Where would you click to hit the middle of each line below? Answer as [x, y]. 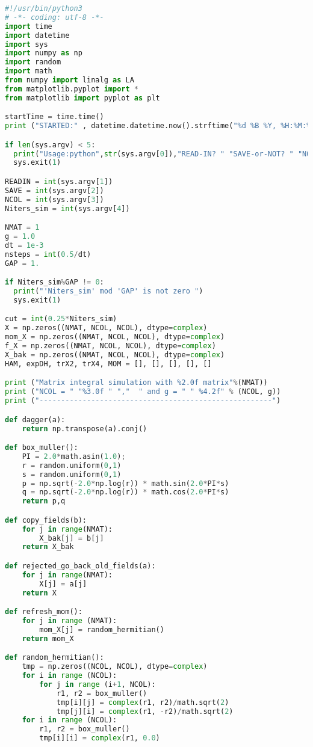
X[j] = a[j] [63, 584]
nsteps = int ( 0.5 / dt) [48, 254]
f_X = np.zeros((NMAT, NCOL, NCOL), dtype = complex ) [110, 346]
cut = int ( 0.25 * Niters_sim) [61, 319]
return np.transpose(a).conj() [85, 429]
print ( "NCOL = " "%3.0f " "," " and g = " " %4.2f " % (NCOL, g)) [143, 392]
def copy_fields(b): [46, 520]
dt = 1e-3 [24, 245]
